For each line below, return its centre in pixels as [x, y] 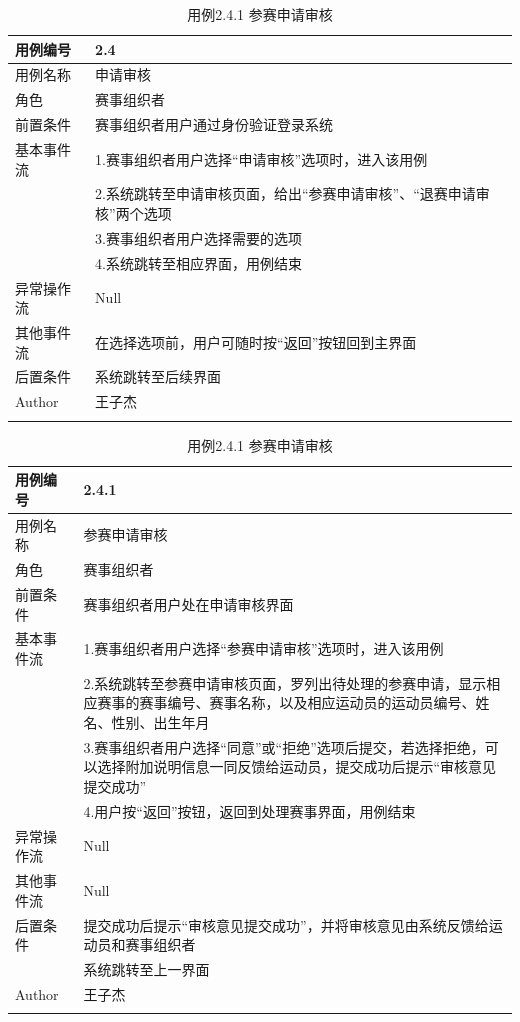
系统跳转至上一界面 [146, 969]
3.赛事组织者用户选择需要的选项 [198, 237]
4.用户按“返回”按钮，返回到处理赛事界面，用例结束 [249, 810]
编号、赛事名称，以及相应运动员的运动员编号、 [321, 702]
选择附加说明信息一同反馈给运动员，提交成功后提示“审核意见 [297, 766]
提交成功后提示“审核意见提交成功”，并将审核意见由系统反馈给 [286, 924]
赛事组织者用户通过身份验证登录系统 [214, 124]
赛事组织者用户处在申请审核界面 [188, 603]
